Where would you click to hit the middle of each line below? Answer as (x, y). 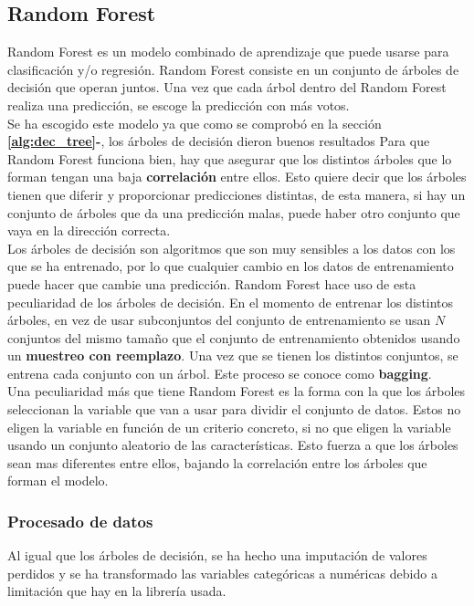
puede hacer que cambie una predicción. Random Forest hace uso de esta (212, 283)
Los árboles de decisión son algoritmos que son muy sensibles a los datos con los (232, 248)
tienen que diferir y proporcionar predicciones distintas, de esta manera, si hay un (237, 194)
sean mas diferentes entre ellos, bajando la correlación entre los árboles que (217, 462)
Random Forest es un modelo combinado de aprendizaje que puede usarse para (228, 52)
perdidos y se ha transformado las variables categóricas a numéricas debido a (222, 573)
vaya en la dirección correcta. (89, 230)
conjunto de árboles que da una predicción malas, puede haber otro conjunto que (234, 212)
